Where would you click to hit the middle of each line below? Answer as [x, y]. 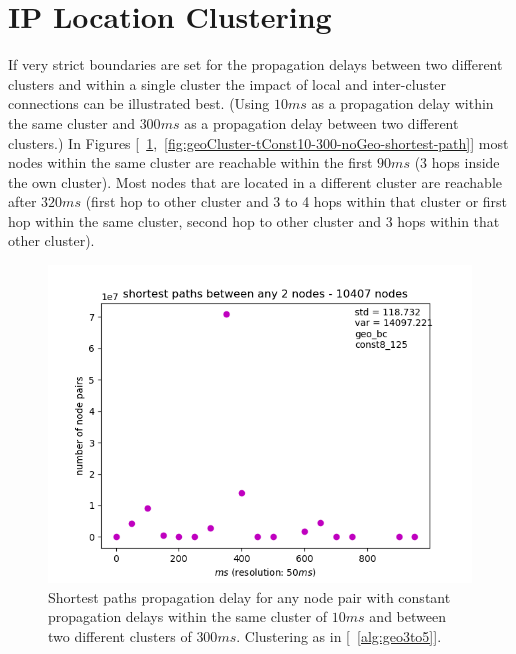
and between [407, 616]
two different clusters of [120, 635]
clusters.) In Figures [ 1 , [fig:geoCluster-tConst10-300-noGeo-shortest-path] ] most [258, 142]
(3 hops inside [457, 162]
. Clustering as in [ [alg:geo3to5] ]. [339, 635]
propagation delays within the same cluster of [188, 616]
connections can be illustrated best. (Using [139, 103]
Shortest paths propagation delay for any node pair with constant [249, 596]
